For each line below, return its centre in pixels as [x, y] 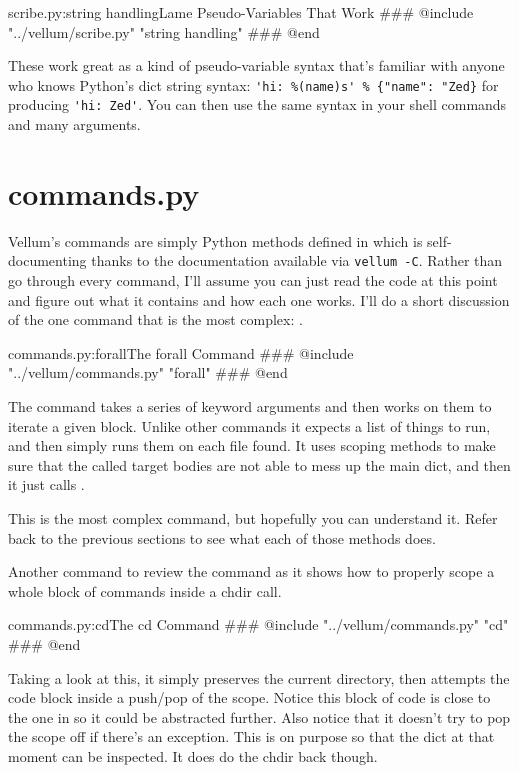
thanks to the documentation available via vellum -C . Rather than [297, 260]
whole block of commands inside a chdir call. [145, 590]
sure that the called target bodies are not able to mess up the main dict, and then [259, 464]
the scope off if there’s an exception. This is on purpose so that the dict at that [251, 736]
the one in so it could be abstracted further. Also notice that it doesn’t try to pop [259, 716]
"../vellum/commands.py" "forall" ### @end [148, 372]
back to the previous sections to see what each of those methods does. [222, 537]
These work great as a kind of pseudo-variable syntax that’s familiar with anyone [256, 65]
